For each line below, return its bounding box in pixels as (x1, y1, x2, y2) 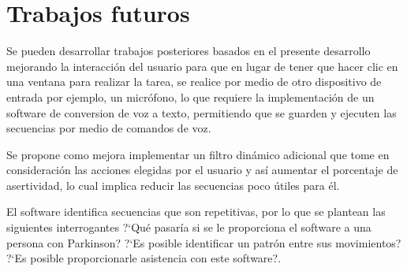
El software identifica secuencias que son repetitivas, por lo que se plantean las (6, 203, 386, 220)
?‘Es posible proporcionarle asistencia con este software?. (6, 250, 282, 266)
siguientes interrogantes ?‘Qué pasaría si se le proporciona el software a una (6, 219, 372, 236)
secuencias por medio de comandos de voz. (6, 120, 211, 136)
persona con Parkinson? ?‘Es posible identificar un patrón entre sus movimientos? (6, 234, 401, 251)
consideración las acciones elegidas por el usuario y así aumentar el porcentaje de (6, 161, 398, 178)
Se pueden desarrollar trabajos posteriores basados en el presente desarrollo (6, 43, 371, 59)
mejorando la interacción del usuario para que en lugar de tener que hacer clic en (6, 58, 398, 74)
